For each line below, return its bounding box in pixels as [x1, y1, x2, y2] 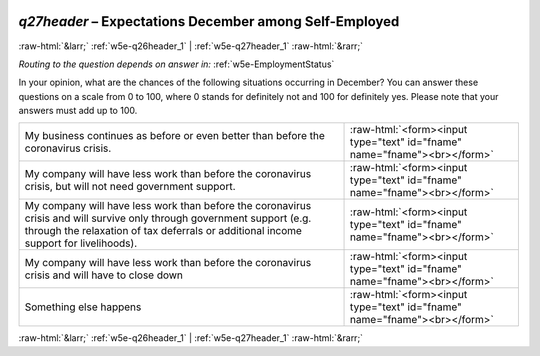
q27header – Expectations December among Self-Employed [18, 13, 400, 30]
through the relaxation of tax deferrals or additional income [24, 224, 302, 238]
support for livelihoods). [24, 236, 138, 250]
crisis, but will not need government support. [24, 180, 236, 194]
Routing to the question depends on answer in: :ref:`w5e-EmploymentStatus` [18, 58, 335, 70]
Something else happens [24, 300, 142, 314]
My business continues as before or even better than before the [24, 129, 325, 143]
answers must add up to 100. [18, 105, 138, 117]
